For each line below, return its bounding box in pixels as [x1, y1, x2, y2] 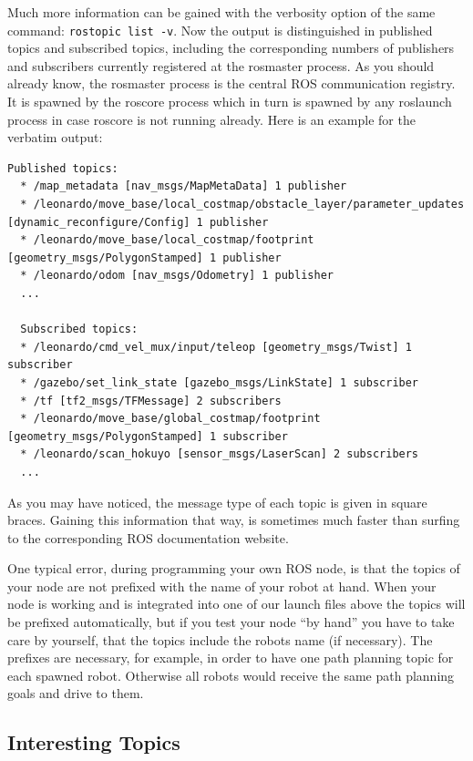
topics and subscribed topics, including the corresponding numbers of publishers [7, 38, 455, 57]
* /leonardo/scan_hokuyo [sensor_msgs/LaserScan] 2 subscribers [20, 447, 419, 461]
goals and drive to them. [7, 684, 144, 703]
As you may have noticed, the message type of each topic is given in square [7, 492, 427, 511]
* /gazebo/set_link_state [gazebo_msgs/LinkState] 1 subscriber [20, 375, 419, 389]
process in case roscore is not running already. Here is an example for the [7, 109, 416, 129]
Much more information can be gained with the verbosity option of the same [7, 3, 436, 21]
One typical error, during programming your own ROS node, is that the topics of [7, 559, 460, 578]
